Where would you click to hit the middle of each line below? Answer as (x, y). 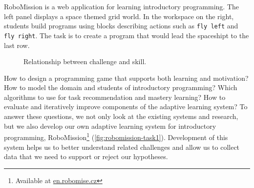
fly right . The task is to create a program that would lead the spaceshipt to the (127, 35)
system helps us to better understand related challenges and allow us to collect (122, 147)
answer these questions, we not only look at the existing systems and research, (121, 116)
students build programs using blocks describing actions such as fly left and (121, 26)
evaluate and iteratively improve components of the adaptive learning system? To (126, 106)
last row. (17, 45)
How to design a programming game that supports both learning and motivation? (126, 78)
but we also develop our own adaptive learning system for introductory (110, 126)
